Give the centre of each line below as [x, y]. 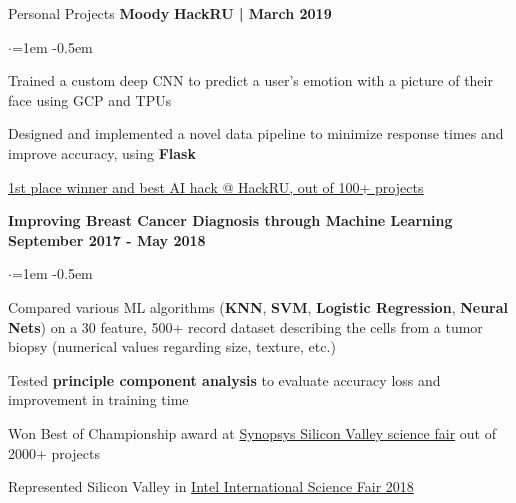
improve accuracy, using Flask [102, 152]
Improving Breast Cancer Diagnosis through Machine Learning [230, 220]
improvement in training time [98, 399]
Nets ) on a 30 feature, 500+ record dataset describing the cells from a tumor [245, 326]
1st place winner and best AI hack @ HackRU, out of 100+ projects [216, 186]
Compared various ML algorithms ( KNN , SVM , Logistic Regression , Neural [258, 306]
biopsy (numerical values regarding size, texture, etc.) [172, 346]
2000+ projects [54, 452]
